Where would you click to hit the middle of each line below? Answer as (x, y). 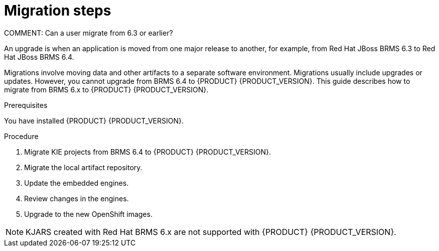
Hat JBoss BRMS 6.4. (39, 57)
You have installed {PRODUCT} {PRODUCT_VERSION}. (94, 120)
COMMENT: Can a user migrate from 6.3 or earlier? (89, 33)
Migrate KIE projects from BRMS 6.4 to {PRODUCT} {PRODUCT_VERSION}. (148, 152)
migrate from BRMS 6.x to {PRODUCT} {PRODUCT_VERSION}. (106, 89)
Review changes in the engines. (77, 198)
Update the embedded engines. (77, 183)
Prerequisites (26, 105)
